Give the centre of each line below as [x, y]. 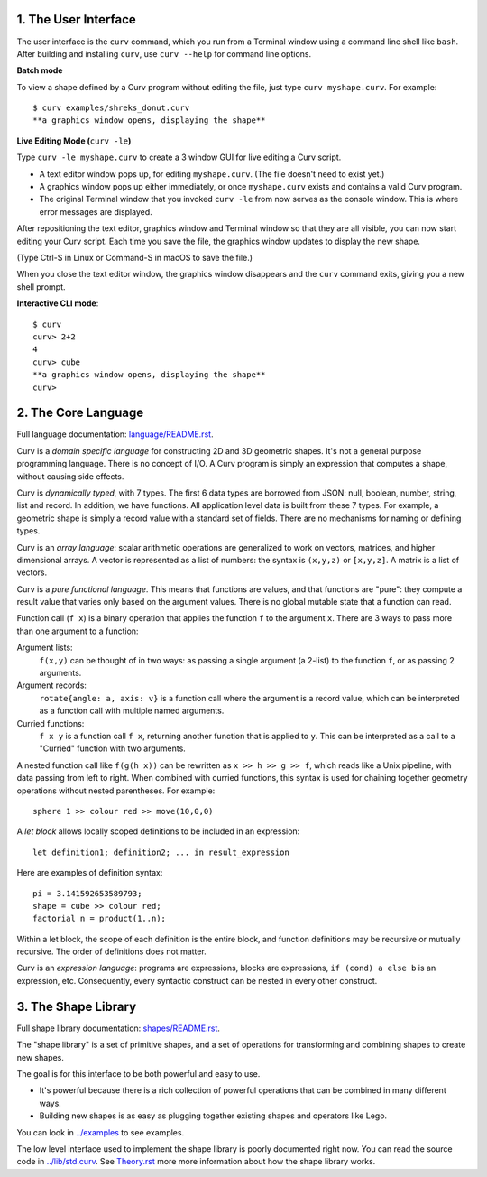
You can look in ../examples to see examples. [101, 1132]
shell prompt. [41, 287]
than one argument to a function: [78, 631]
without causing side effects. [70, 476]
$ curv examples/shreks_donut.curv [111, 108]
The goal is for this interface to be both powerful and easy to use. [138, 1073]
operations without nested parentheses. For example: [116, 791]
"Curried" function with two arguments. [113, 748]
